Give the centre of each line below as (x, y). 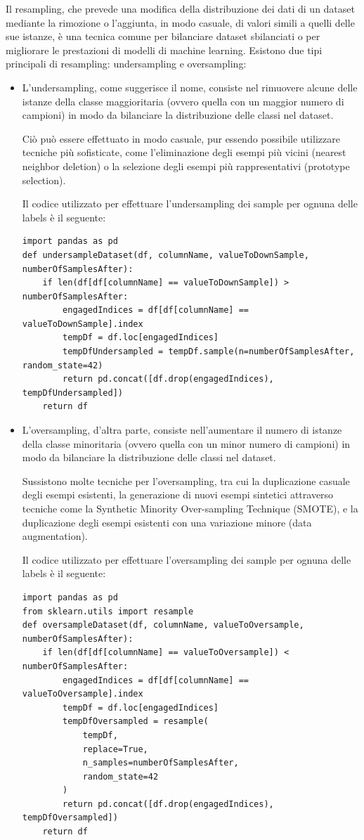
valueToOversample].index (83, 694)
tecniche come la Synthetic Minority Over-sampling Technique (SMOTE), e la (190, 508)
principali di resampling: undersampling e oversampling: (126, 64)
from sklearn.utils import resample (108, 611)
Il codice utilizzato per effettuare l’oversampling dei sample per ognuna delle (187, 559)
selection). (44, 180)
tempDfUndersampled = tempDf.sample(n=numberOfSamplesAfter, (209, 352)
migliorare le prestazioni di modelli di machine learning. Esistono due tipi (164, 50)
